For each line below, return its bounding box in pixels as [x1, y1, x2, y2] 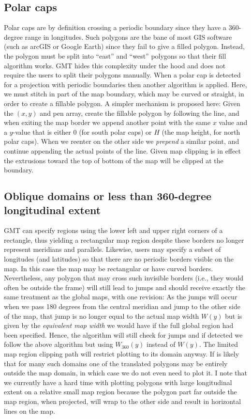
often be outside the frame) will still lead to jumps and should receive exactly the [4, 282, 245, 292]
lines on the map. [4, 405, 55, 416]
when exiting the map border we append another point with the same [4, 117, 211, 127]
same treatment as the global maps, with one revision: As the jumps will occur [4, 292, 237, 302]
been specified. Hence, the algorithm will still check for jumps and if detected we [4, 329, 243, 340]
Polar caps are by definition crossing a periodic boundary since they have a [4, 22, 226, 32]
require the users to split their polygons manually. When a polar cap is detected [4, 70, 241, 80]
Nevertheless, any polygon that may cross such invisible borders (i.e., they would [4, 273, 243, 283]
